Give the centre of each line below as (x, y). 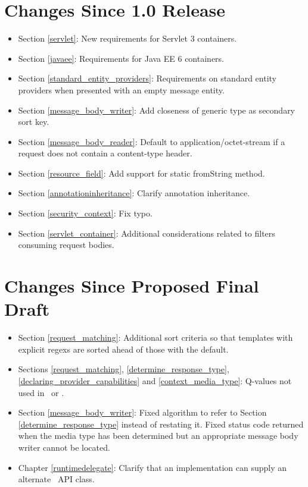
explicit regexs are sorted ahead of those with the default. (123, 349)
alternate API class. (56, 479)
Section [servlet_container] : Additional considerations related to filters (147, 233)
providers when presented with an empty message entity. (121, 89)
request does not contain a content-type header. (105, 153)
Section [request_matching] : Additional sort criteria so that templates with (155, 337)
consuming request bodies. (66, 245)
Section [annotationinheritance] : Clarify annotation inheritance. (134, 193)
